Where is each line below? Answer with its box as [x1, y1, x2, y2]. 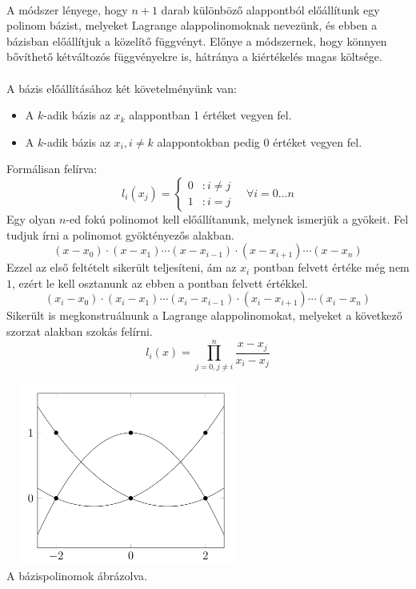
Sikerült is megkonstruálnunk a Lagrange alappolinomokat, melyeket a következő [6, 307, 402, 324]
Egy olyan [6, 210, 56, 227]
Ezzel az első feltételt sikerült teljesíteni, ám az [6, 259, 237, 276]
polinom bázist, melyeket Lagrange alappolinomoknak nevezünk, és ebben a [6, 17, 378, 34]
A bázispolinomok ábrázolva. [6, 567, 147, 583]
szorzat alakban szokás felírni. [6, 322, 153, 339]
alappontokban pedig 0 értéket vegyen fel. [157, 133, 362, 150]
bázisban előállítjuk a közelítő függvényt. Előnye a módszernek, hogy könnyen [6, 32, 387, 49]
